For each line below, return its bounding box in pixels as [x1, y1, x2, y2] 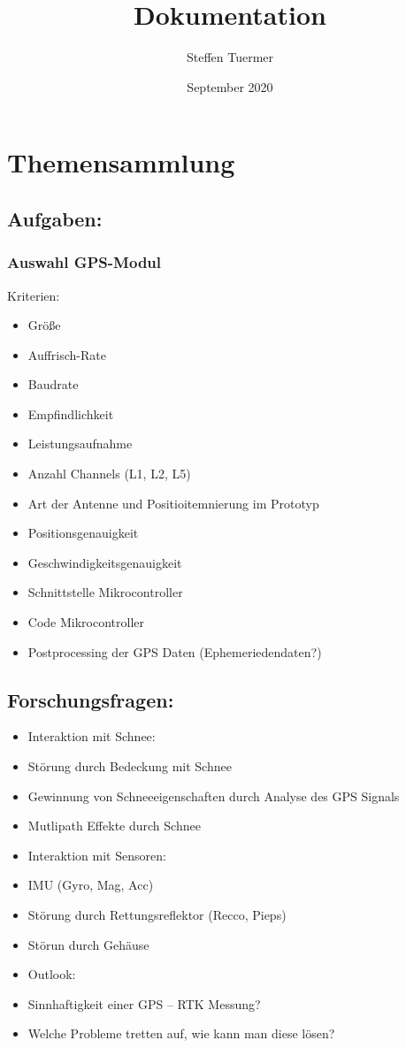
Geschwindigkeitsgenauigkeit [27, 553, 182, 571]
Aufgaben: [7, 204, 103, 232]
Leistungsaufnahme [27, 434, 133, 453]
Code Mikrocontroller [27, 613, 144, 631]
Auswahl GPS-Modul [7, 251, 162, 273]
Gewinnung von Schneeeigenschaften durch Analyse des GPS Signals [27, 786, 400, 805]
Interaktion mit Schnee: [27, 727, 156, 746]
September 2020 [187, 77, 273, 96]
